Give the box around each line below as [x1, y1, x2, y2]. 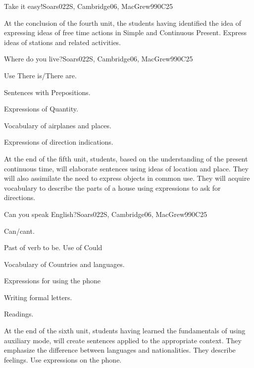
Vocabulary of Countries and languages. [4, 259, 125, 269]
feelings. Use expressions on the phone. [4, 354, 122, 365]
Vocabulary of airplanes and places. [4, 120, 111, 130]
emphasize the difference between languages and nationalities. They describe [4, 345, 236, 355]
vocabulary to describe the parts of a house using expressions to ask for [4, 182, 221, 193]
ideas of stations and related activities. [4, 37, 121, 47]
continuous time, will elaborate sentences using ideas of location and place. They [4, 163, 249, 173]
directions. [4, 192, 36, 203]
